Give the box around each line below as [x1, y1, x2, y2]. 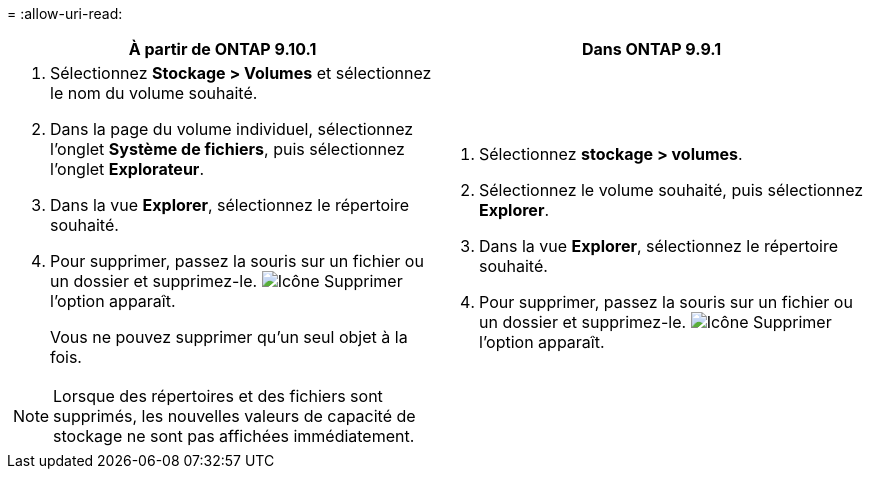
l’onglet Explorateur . [50, 159, 204, 179]
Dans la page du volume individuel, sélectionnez [50, 119, 414, 139]
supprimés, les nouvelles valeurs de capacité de [53, 406, 416, 426]
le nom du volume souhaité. [50, 83, 258, 103]
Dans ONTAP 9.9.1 [581, 39, 722, 59]
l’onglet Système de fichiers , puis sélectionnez [50, 139, 405, 159]
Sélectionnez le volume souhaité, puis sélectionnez [479, 180, 864, 200]
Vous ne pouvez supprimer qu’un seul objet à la [50, 327, 408, 347]
